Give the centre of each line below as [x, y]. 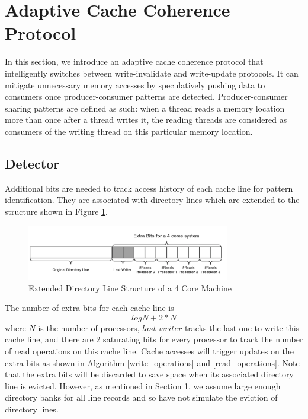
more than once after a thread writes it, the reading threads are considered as [146, 120]
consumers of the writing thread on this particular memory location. [129, 131]
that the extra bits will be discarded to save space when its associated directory [149, 374]
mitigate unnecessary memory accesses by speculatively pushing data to [135, 85]
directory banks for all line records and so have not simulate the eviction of [141, 397]
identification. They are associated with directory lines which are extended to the [152, 200]
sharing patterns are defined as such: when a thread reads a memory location [145, 108]
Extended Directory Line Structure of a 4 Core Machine [130, 288]
